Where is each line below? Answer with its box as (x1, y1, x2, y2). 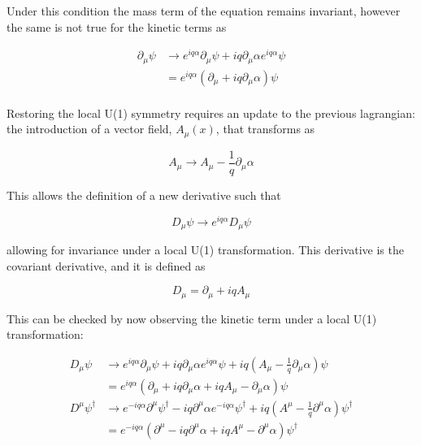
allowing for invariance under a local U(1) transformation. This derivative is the (7, 241, 404, 258)
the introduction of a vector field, (7, 120, 172, 137)
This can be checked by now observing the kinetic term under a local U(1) (7, 310, 377, 327)
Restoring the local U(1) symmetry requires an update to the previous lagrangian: (7, 104, 415, 121)
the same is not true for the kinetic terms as (7, 18, 227, 35)
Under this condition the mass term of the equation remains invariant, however (7, 2, 401, 19)
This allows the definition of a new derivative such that (7, 186, 281, 203)
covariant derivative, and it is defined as (7, 257, 206, 274)
